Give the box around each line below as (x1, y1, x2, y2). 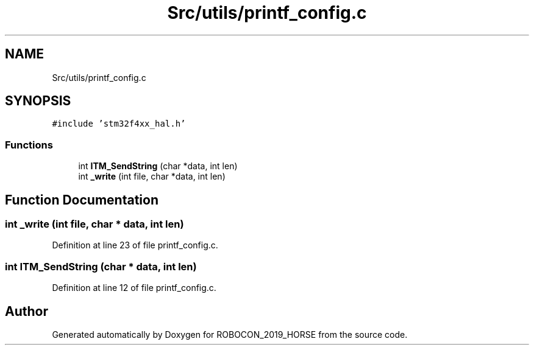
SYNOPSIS (5, 93, 71, 109)
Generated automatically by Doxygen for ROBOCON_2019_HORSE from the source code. (52, 329, 408, 340)
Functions (5, 138, 53, 151)
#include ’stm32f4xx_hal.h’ (52, 119, 186, 129)
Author (5, 303, 48, 319)
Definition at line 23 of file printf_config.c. (52, 240, 218, 251)
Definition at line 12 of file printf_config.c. (52, 282, 216, 293)
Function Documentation (5, 192, 158, 208)
